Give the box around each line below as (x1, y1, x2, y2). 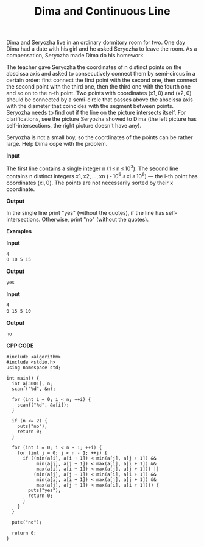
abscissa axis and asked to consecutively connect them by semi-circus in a (6, 70, 196, 78)
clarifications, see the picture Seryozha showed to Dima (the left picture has (6, 115, 197, 123)
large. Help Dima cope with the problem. (6, 140, 108, 148)
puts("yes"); (28, 487, 62, 493)
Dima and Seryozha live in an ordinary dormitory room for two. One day (6, 38, 186, 46)
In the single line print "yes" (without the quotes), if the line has (6, 209, 164, 216)
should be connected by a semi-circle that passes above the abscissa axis (6, 96, 193, 103)
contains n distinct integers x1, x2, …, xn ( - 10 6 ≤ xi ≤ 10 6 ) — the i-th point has (6, 171, 198, 179)
